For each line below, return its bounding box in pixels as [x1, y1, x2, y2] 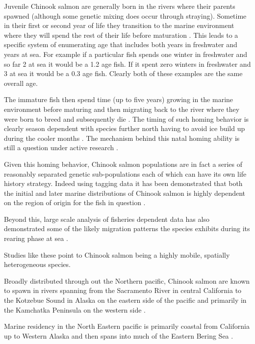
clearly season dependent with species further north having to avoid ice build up [4, 123, 245, 133]
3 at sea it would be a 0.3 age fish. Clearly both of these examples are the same [4, 68, 243, 79]
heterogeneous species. [4, 259, 71, 269]
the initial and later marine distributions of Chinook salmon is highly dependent [4, 187, 246, 198]
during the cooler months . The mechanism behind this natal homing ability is [4, 132, 240, 143]
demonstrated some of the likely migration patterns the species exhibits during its [4, 223, 250, 234]
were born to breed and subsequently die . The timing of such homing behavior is [4, 113, 249, 124]
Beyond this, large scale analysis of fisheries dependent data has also [4, 213, 209, 224]
